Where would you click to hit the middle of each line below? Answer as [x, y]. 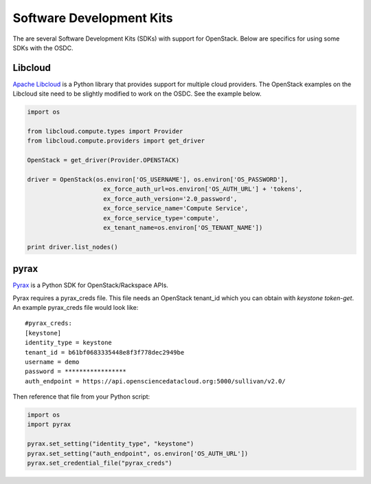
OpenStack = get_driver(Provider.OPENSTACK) [103, 160]
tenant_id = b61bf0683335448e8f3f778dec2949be [105, 352]
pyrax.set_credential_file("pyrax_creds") [100, 463]
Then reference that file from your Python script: [81, 397]
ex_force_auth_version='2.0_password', [170, 199]
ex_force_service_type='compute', [161, 218]
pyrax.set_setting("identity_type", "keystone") [111, 444]
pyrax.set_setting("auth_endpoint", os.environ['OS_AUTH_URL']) [138, 453]
